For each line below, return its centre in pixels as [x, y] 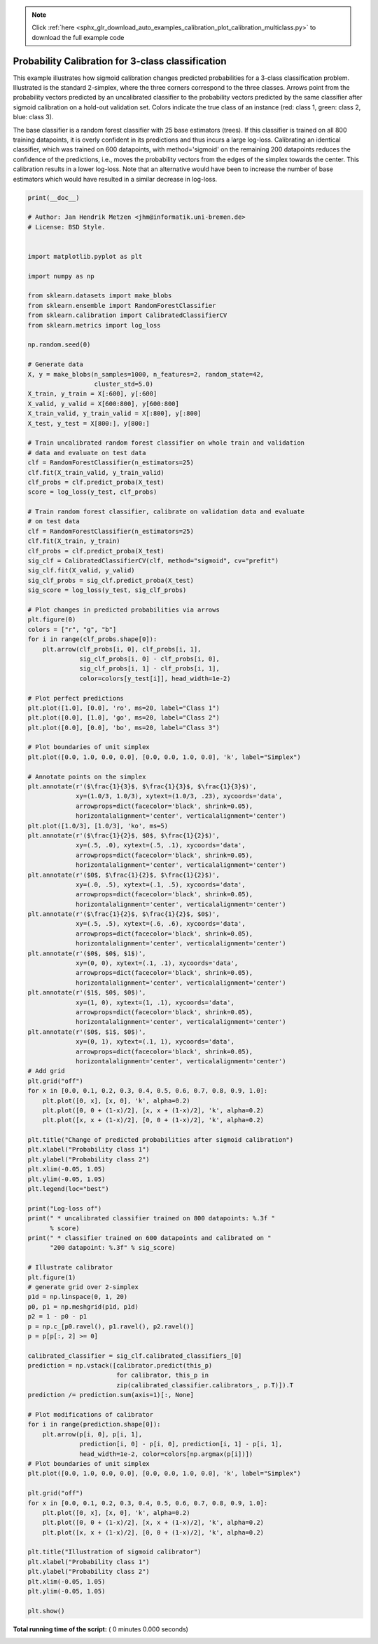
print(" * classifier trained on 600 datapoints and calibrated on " [149, 1238]
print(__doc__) [54, 197]
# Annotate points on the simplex [87, 776]
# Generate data [56, 364]
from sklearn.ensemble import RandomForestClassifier [122, 305]
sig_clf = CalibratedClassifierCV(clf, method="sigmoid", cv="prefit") [153, 561]
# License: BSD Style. [66, 227]
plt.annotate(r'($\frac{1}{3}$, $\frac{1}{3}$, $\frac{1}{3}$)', [142, 787]
